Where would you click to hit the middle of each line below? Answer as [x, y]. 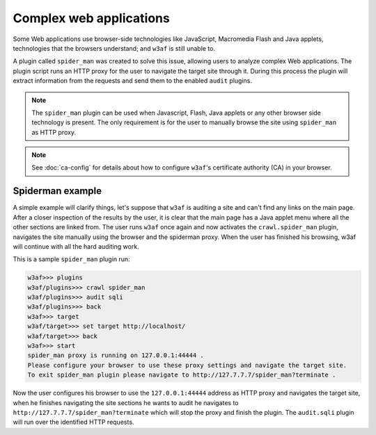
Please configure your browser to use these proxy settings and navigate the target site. [187, 365]
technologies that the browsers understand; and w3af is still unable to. [114, 48]
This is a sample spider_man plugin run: [71, 259]
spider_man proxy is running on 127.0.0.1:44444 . [116, 355]
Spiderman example [57, 191]
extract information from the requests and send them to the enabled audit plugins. [133, 81]
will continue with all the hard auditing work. [76, 246]
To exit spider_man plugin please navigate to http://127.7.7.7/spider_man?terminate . [182, 375]
